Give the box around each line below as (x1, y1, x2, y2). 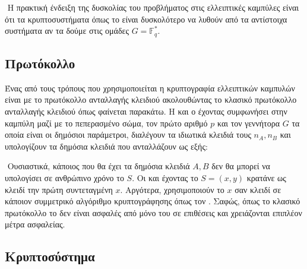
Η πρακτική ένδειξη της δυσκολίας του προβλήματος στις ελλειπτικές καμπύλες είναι (7, 1, 299, 13)
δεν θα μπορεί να (211, 160, 270, 172)
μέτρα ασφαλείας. (5, 218, 65, 230)
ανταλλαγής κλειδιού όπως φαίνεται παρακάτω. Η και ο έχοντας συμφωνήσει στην (5, 105, 287, 118)
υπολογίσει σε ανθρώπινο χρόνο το (5, 172, 124, 183)
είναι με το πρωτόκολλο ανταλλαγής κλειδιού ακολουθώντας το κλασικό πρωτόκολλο (5, 93, 297, 106)
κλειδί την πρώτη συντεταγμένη (5, 183, 113, 195)
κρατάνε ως (246, 172, 286, 183)
